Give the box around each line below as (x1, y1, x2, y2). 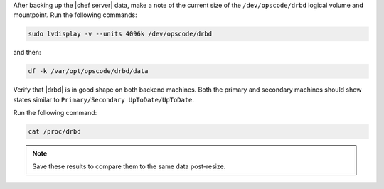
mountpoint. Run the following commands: (13, 11, 138, 19)
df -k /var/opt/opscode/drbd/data (28, 67, 149, 75)
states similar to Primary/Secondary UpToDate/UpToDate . (13, 95, 195, 104)
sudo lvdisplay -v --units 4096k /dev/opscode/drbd (28, 30, 213, 38)
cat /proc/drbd (28, 128, 81, 136)
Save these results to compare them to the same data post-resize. (32, 162, 226, 171)
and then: (13, 48, 41, 57)
